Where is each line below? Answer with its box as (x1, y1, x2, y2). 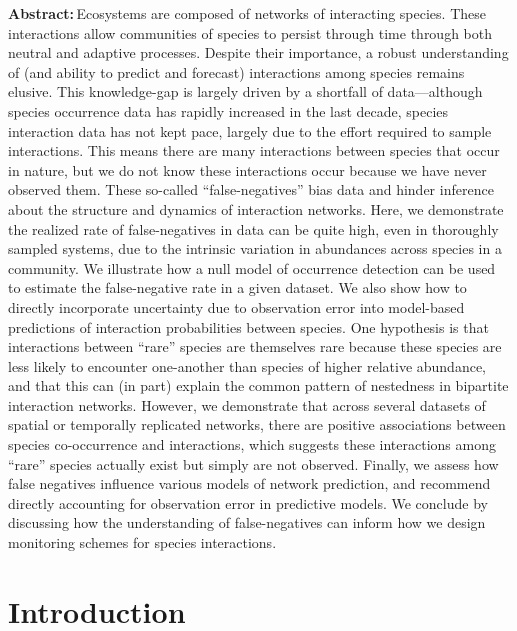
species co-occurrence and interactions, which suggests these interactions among (8, 434, 496, 455)
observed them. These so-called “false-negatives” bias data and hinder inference (8, 179, 494, 200)
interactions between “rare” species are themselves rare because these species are (8, 336, 502, 357)
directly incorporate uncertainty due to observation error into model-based (8, 296, 465, 317)
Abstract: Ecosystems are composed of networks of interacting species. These (8, 3, 486, 23)
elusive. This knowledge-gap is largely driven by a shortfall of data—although (8, 81, 483, 102)
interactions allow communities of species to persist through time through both (8, 22, 493, 43)
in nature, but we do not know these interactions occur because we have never (8, 159, 487, 180)
